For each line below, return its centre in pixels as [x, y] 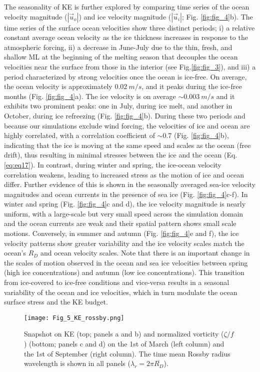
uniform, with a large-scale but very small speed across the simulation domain [124, 213]
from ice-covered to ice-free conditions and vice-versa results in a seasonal [117, 282]
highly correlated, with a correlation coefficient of [79, 135]
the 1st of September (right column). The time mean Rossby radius [127, 353]
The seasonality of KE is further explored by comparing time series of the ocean [127, 6]
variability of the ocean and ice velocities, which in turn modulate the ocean [121, 292]
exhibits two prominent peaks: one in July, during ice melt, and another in [118, 106]
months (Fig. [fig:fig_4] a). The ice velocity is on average [90, 96]
